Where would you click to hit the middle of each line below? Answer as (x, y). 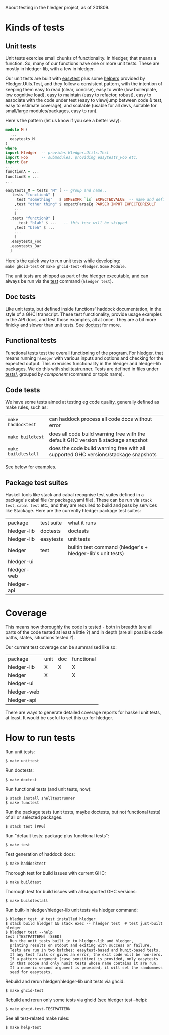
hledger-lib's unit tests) (96, 553)
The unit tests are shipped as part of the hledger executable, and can (77, 276)
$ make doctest (21, 780)
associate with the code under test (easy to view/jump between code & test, (84, 100)
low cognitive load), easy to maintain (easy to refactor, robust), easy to (78, 95)
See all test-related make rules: (37, 1018)
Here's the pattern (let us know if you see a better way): (63, 120)
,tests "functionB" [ (32, 218)
